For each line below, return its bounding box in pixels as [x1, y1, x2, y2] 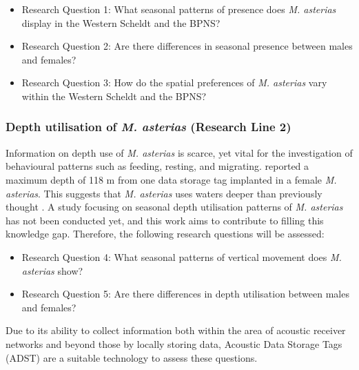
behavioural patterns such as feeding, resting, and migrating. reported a [6, 159, 309, 173]
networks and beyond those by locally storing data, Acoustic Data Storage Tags [6, 336, 342, 351]
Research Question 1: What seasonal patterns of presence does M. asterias [21, 2, 336, 16]
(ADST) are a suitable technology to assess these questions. [6, 350, 258, 364]
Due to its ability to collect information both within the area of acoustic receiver [6, 323, 346, 338]
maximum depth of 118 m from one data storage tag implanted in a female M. [6, 172, 337, 186]
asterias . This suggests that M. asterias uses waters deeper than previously [6, 186, 322, 200]
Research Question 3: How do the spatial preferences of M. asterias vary [21, 75, 327, 90]
